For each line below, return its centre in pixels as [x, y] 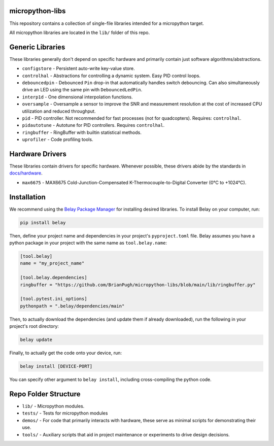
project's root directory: [34, 326]
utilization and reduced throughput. [59, 111]
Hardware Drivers [38, 154]
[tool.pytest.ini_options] [54, 299]
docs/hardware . [26, 173]
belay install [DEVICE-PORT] [56, 366]
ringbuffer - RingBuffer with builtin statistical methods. [82, 132]
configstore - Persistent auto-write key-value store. [79, 68]
